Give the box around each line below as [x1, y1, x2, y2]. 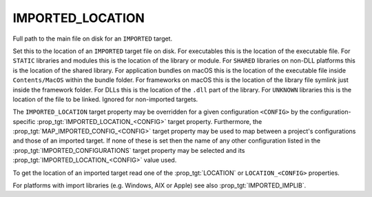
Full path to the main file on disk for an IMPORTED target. [12, 34, 172, 43]
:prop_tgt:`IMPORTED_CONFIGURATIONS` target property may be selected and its [12, 146, 245, 154]
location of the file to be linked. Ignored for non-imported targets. [12, 95, 198, 103]
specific [12, 117, 36, 125]
